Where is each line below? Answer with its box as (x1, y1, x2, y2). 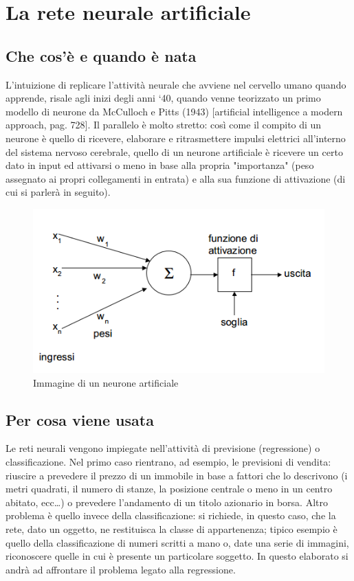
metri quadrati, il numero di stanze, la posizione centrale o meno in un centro (5, 481, 333, 496)
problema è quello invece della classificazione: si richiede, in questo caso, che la (5, 508, 336, 523)
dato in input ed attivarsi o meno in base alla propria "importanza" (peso (5, 158, 314, 172)
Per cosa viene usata (5, 409, 154, 430)
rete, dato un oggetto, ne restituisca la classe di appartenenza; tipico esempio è (5, 522, 338, 536)
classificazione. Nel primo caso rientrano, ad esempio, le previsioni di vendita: (5, 455, 331, 469)
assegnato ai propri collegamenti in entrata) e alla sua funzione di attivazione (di (5, 171, 346, 185)
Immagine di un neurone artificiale (33, 375, 179, 389)
